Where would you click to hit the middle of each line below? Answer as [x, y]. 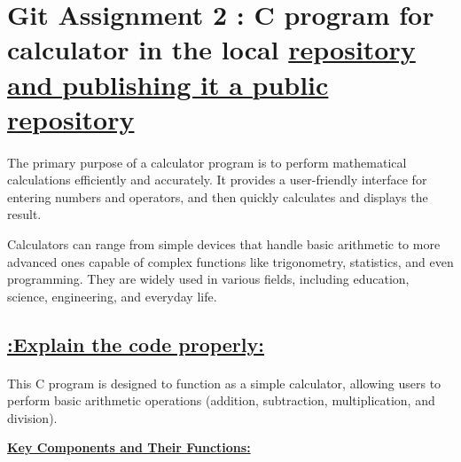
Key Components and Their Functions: [129, 447]
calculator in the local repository [211, 49]
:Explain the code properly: [136, 344]
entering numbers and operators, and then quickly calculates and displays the [218, 196]
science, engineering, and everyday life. [112, 296]
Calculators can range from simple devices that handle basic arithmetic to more [224, 243]
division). [32, 417]
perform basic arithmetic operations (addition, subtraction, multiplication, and [221, 400]
